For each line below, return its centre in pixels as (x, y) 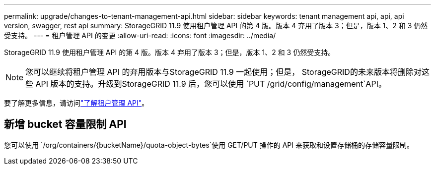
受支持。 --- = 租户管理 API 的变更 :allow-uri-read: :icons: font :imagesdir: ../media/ (140, 35)
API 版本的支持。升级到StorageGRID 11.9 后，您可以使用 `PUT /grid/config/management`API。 (211, 84)
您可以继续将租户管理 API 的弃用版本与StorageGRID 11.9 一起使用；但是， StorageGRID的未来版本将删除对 (223, 72)
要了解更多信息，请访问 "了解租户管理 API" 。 (76, 103)
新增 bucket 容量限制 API (65, 124)
